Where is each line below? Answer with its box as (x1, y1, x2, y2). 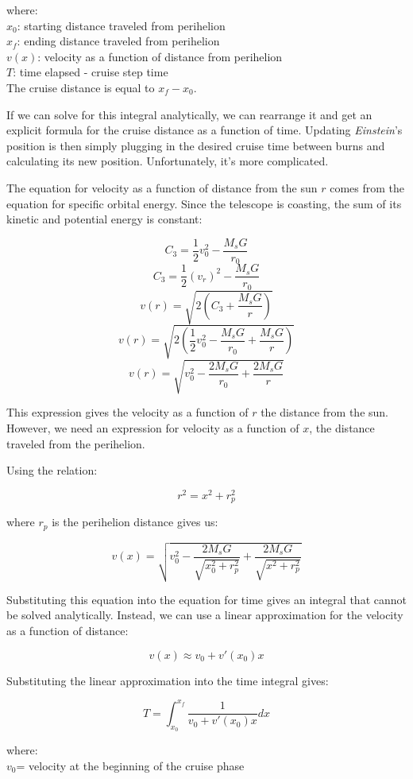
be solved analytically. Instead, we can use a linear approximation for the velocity (6, 607, 403, 623)
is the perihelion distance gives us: (52, 514, 218, 530)
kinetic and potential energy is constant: (6, 211, 203, 227)
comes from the (330, 179, 405, 196)
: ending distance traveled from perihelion (17, 33, 220, 49)
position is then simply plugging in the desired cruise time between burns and (6, 137, 385, 153)
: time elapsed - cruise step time (13, 64, 168, 80)
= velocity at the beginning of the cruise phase (16, 757, 245, 773)
